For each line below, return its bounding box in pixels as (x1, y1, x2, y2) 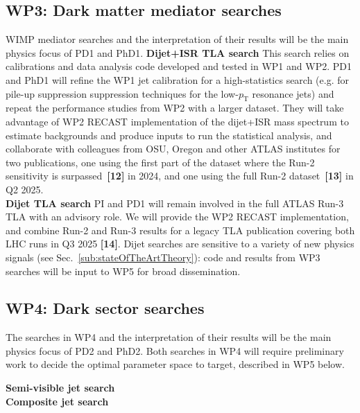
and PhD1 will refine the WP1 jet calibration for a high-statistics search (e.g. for (6, 72, 349, 87)
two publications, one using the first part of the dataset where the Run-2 (6, 155, 315, 169)
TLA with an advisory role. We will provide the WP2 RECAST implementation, (6, 209, 349, 224)
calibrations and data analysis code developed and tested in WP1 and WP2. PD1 (6, 59, 352, 73)
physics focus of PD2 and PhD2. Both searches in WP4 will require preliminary (6, 343, 344, 358)
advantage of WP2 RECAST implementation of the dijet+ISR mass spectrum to (6, 114, 349, 128)
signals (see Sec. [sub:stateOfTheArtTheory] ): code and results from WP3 (6, 249, 320, 264)
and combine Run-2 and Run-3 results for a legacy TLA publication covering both (6, 222, 355, 237)
